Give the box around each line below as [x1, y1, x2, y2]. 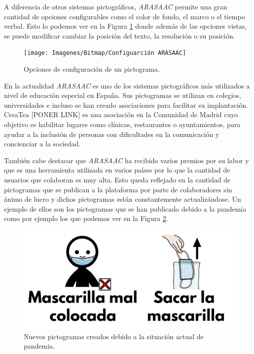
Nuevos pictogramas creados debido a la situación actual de [24, 331, 204, 341]
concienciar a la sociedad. [4, 138, 81, 149]
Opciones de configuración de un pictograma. [24, 64, 160, 74]
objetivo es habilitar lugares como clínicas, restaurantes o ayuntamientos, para [4, 119, 241, 129]
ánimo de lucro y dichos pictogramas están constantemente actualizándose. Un [4, 194, 241, 204]
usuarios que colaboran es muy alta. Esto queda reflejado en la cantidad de [4, 174, 231, 184]
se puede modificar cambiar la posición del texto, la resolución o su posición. [4, 30, 235, 41]
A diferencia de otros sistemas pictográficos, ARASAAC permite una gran [4, 1, 227, 11]
